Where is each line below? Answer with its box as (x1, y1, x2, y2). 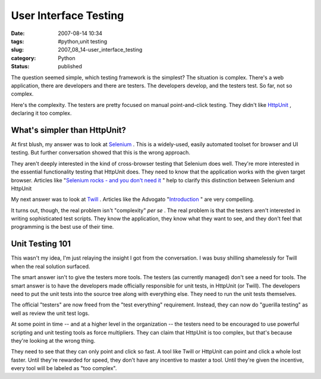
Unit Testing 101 (11, 239, 71, 249)
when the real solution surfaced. (11, 263, 90, 270)
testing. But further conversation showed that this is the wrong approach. (11, 149, 190, 156)
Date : (11, 30, 25, 37)
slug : (11, 46, 24, 53)
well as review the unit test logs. (11, 309, 90, 317)
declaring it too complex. (11, 110, 72, 117)
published (58, 63, 83, 70)
